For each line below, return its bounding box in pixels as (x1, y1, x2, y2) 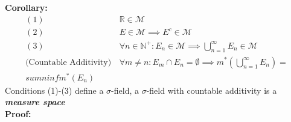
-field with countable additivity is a (146, 84, 277, 96)
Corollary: (5, 1, 48, 13)
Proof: (5, 107, 31, 120)
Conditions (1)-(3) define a (5, 84, 104, 96)
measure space (5, 96, 65, 108)
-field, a (111, 84, 139, 96)
